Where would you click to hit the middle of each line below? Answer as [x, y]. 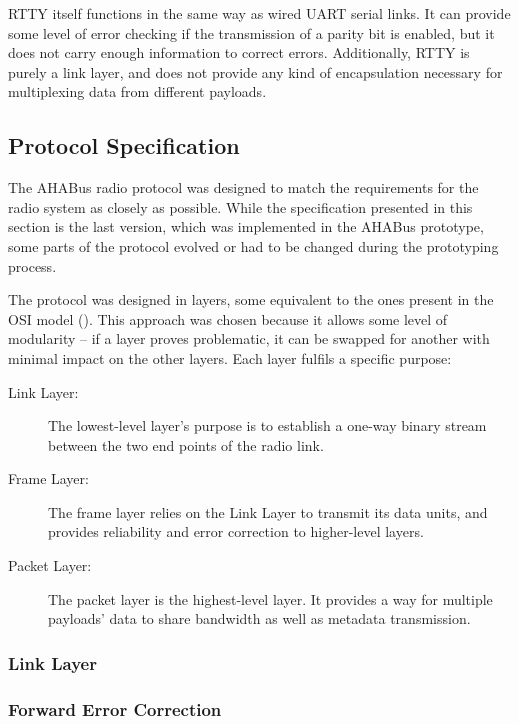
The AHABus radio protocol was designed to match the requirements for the [243, 187]
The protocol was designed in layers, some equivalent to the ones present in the [251, 299]
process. [32, 265]
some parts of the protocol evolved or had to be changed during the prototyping [253, 245]
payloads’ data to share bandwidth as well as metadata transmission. [259, 618]
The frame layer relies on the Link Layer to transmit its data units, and [268, 511]
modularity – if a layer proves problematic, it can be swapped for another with [249, 338]
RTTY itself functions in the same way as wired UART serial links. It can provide [259, 13]
